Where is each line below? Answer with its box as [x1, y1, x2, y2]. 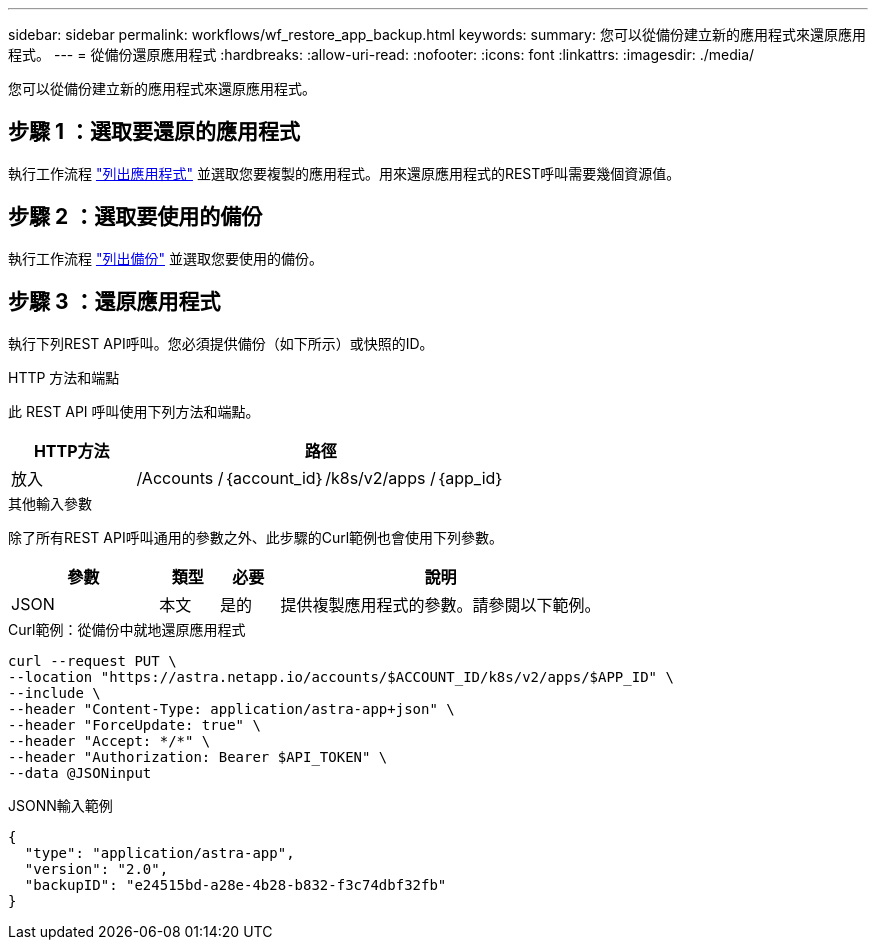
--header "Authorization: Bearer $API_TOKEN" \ [8, 748, 388, 765]
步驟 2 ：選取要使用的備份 [8, 204, 263, 230]
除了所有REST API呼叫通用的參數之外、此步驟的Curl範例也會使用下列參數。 [8, 528, 504, 546]
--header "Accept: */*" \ [8, 732, 211, 749]
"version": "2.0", [24, 860, 169, 877]
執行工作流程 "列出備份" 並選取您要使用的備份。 [8, 249, 323, 267]
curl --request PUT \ [8, 652, 177, 669]
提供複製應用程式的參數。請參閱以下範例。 [280, 594, 601, 615]
